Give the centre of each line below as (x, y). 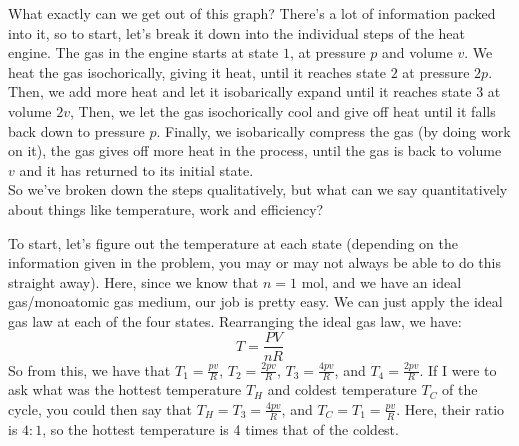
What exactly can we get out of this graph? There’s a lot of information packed (252, 13)
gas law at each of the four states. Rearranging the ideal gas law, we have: (235, 320)
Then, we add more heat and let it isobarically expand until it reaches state (240, 91)
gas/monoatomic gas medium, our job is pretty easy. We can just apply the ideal (255, 301)
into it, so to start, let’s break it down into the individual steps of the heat (237, 32)
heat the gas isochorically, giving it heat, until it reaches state (197, 71)
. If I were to (458, 369)
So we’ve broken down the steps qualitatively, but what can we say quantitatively (258, 189)
